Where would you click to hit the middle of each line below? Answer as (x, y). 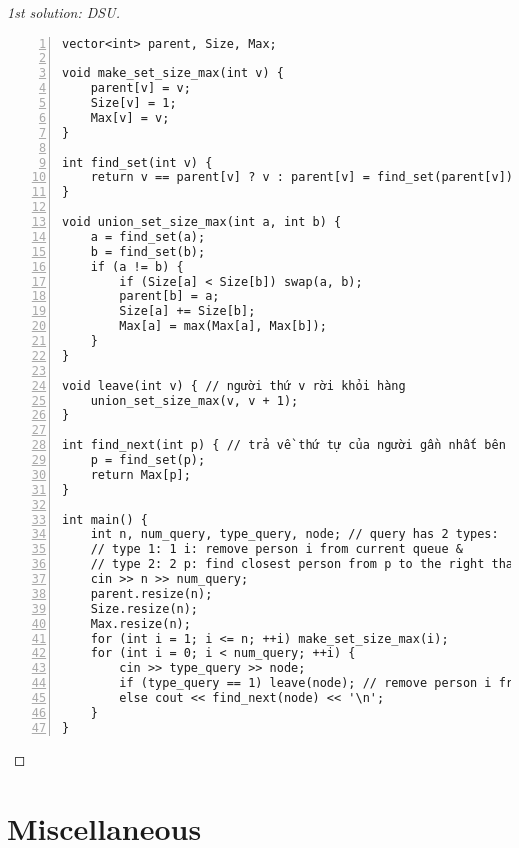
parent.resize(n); (151, 593)
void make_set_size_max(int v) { (173, 73)
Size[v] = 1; (133, 103)
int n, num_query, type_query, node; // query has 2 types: (294, 534)
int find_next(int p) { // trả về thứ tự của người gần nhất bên (284, 445)
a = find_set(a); (148, 236)
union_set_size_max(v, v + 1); (194, 400)
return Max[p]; (140, 474)
